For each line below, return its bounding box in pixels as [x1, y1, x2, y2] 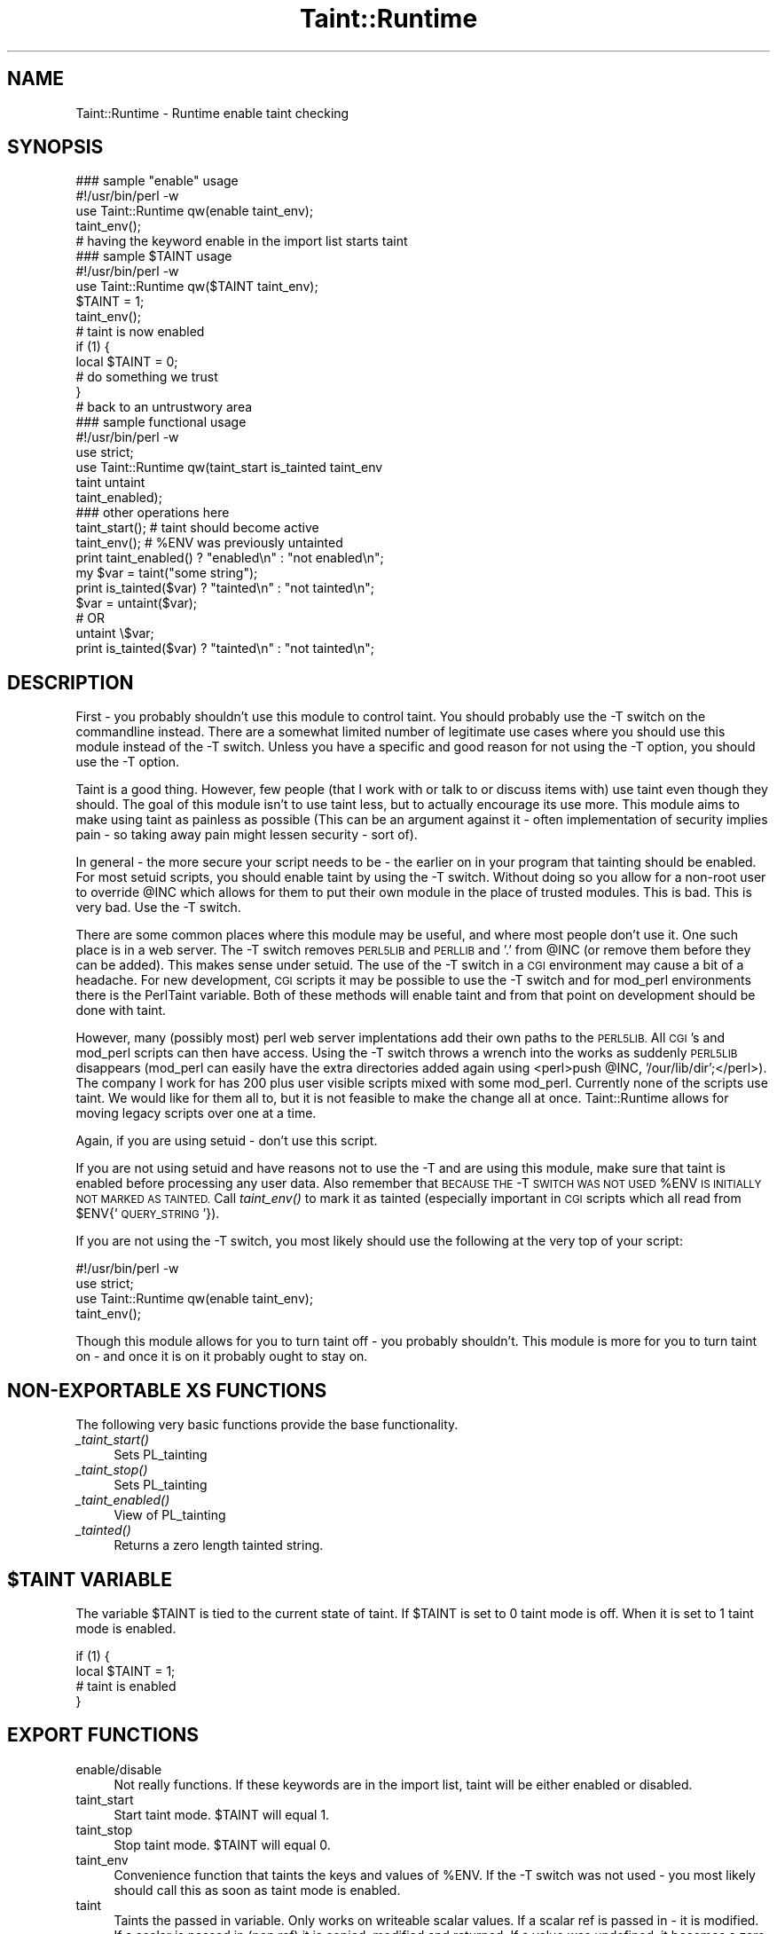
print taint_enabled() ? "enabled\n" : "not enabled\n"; [75, 550, 384, 566]
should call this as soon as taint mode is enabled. [114, 1882, 401, 1898]
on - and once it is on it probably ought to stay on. [75, 1348, 368, 1364]
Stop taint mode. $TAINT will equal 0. [114, 1836, 331, 1852]
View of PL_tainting [114, 1507, 226, 1523]
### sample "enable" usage [75, 173, 239, 189]
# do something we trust [75, 369, 218, 385]
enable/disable [75, 1761, 162, 1777]
